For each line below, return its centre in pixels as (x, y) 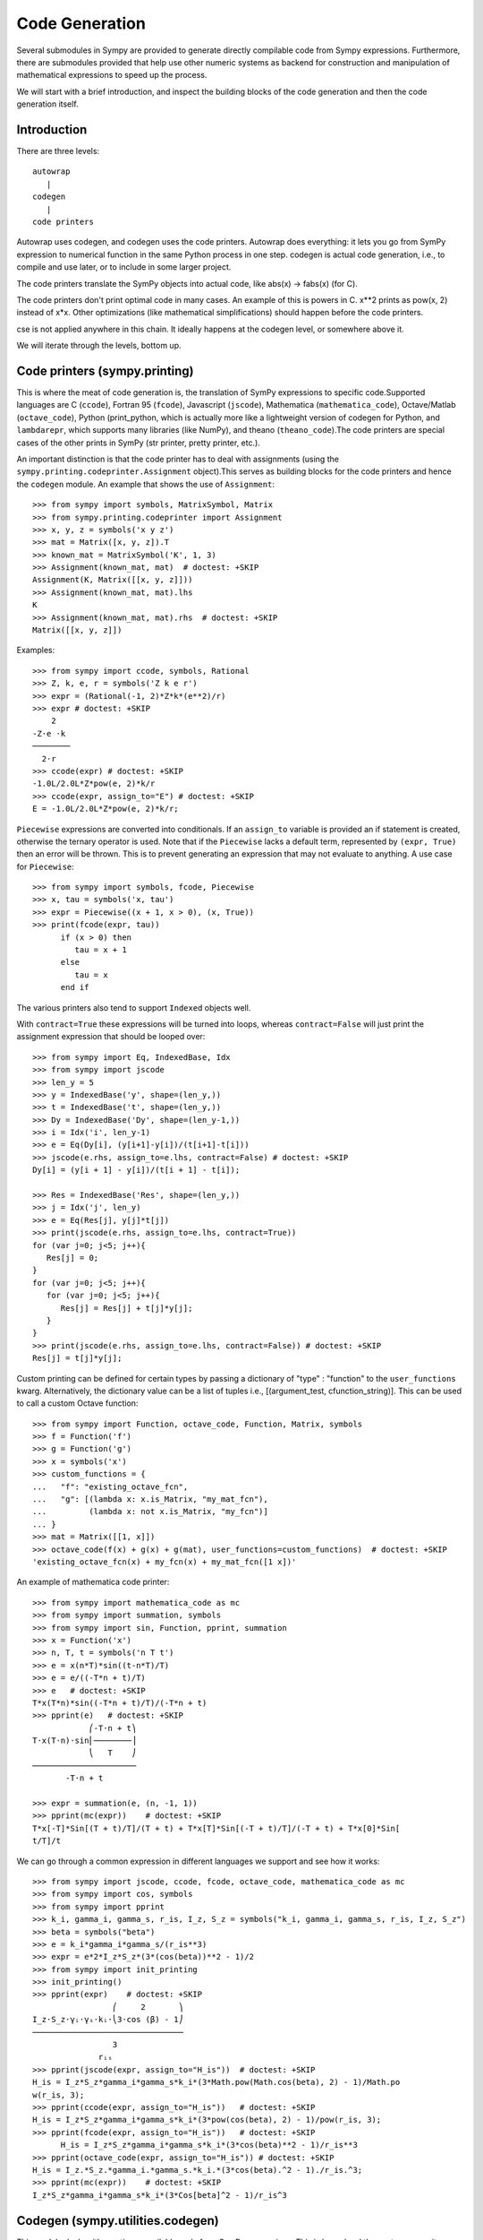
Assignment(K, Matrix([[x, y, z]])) (113, 580)
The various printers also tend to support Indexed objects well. (134, 1007)
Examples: (36, 650)
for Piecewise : (46, 866)
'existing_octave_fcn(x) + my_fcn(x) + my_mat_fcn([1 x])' (165, 1562)
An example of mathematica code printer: (93, 1582)
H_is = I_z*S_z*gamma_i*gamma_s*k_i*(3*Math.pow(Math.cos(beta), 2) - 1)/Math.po (216, 2082)
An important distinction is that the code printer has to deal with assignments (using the (178, 459)
